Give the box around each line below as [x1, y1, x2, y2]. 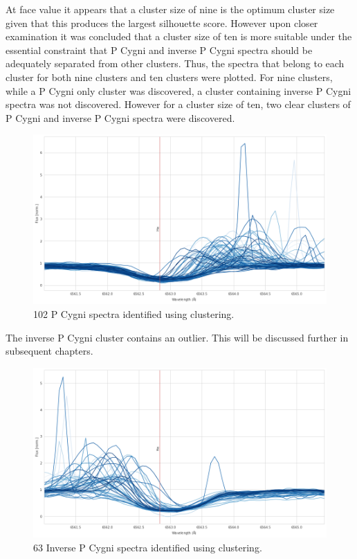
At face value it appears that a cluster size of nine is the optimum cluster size [6, 2, 335, 16]
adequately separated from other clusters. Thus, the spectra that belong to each [6, 56, 345, 71]
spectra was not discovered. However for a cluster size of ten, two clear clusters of [6, 97, 351, 112]
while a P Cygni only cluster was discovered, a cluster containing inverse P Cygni [6, 83, 351, 98]
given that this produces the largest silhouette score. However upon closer [6, 15, 318, 30]
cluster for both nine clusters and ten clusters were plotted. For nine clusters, [6, 69, 333, 84]
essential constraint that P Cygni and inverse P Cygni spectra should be [6, 42, 313, 57]
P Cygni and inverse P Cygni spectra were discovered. [6, 110, 235, 125]
